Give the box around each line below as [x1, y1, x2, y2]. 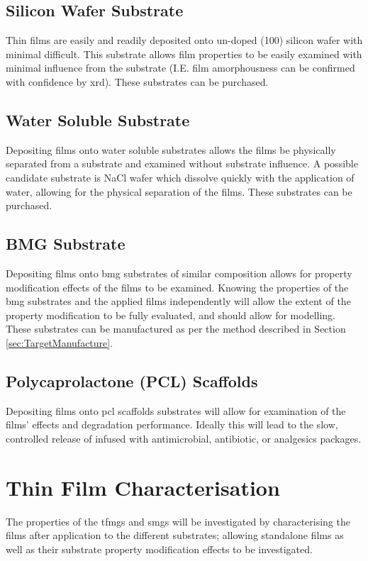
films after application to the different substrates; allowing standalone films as [6, 528, 344, 543]
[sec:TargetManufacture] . [6, 335, 113, 350]
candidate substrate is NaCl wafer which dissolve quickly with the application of [6, 170, 355, 184]
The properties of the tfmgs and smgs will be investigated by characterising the [6, 513, 350, 528]
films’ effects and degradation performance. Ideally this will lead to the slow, [6, 417, 338, 432]
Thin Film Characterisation [6, 472, 280, 501]
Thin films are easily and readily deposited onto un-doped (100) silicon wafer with [6, 33, 363, 48]
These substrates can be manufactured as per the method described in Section [6, 321, 346, 336]
